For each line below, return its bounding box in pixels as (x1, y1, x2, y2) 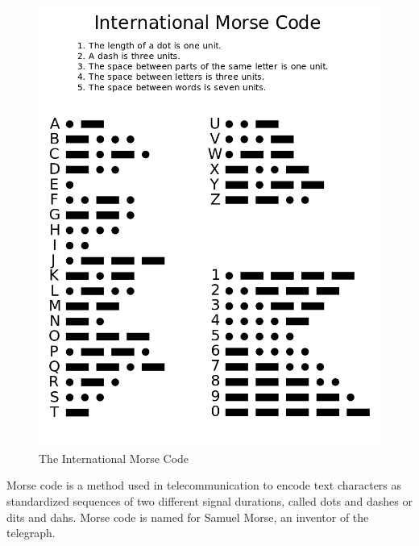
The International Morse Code (39, 449, 189, 466)
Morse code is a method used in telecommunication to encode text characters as (6, 477, 402, 494)
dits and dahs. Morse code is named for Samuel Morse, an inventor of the (6, 508, 369, 525)
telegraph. (6, 524, 56, 541)
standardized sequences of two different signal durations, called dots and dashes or (6, 493, 413, 510)
